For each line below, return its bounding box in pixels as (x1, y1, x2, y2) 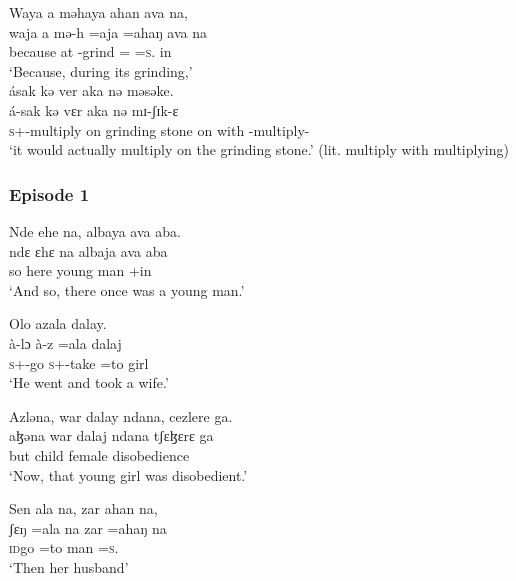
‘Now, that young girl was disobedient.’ (9, 464, 248, 485)
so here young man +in (9, 260, 152, 281)
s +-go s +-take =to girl (9, 352, 149, 373)
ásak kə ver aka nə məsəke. (9, 80, 174, 101)
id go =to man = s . (9, 537, 119, 558)
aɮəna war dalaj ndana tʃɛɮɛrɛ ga (9, 425, 214, 446)
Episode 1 (9, 181, 90, 206)
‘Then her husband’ (9, 556, 129, 577)
